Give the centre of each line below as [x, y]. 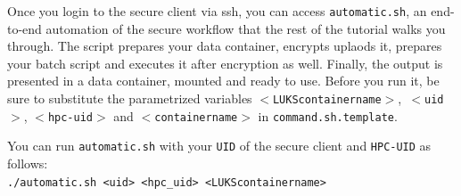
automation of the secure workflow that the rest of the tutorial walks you [246, 28]
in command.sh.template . [328, 115]
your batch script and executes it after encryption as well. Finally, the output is [225, 63]
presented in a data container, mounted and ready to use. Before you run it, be [223, 81]
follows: [28, 163]
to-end [25, 28]
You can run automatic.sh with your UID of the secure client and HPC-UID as [219, 146]
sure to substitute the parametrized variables [130, 98]
